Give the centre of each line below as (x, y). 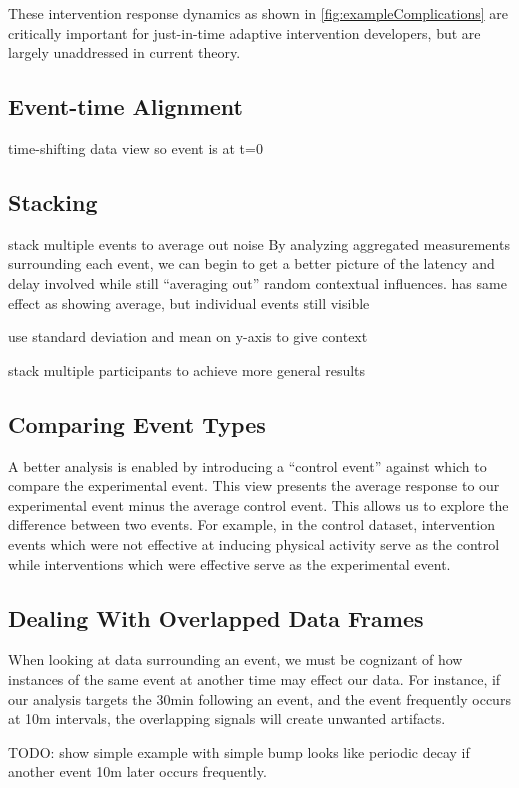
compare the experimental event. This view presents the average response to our (254, 485)
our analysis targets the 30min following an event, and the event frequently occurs (259, 698)
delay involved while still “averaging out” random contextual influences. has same (257, 282)
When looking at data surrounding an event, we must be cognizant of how (235, 659)
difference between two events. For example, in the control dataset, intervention (251, 524)
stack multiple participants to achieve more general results (187, 369)
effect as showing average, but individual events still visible (189, 302)
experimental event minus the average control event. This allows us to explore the (258, 504)
